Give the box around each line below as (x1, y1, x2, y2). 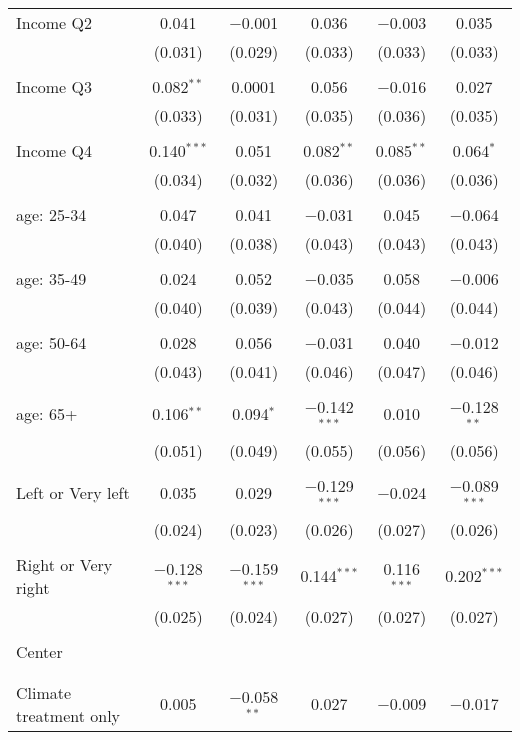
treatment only (16, 703, 121, 727)
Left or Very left (16, 481, 130, 505)
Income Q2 (16, 11, 92, 34)
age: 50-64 (16, 331, 87, 354)
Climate (16, 680, 72, 704)
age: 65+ (16, 402, 78, 426)
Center (16, 639, 63, 663)
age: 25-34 (16, 203, 87, 226)
